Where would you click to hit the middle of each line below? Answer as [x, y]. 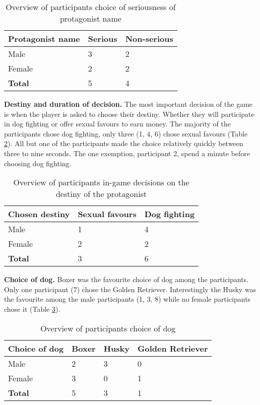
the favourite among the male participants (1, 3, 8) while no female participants [127, 299]
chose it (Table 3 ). [32, 309]
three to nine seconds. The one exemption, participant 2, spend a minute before [127, 153]
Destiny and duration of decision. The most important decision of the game [128, 104]
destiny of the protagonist [101, 194]
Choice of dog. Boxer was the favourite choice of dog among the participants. [126, 279]
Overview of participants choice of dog [108, 328]
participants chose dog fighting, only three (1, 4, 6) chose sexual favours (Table [126, 133]
